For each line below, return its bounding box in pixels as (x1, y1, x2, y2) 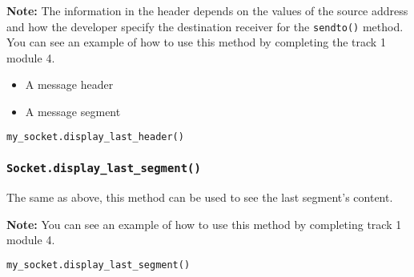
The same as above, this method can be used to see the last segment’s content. (6, 189, 393, 206)
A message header (25, 76, 114, 93)
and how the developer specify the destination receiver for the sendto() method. (6, 18, 404, 34)
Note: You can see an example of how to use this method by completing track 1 (6, 215, 402, 232)
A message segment (25, 103, 121, 120)
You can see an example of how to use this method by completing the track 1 (6, 34, 386, 50)
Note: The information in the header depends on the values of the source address (6, 2, 408, 18)
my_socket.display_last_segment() (6, 259, 191, 271)
